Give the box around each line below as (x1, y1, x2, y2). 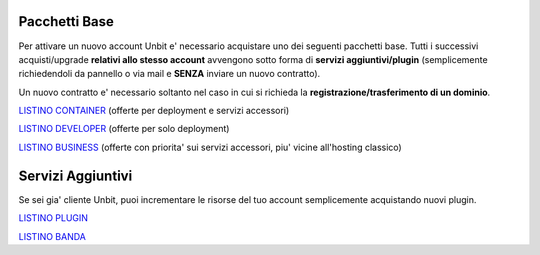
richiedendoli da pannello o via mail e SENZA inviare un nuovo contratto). (18, 68, 321, 80)
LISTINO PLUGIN (18, 212, 89, 224)
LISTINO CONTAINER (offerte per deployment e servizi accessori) (18, 105, 290, 117)
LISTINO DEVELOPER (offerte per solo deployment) (18, 123, 230, 135)
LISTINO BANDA (18, 230, 87, 242)
